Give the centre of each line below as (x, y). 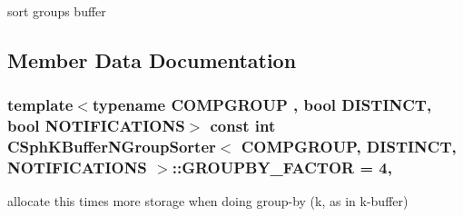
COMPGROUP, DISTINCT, (349, 147)
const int (243, 126)
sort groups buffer (57, 11)
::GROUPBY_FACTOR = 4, (282, 168)
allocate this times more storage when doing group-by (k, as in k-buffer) (208, 201)
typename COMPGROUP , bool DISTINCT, (262, 105)
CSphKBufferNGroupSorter (112, 147)
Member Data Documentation (152, 59)
